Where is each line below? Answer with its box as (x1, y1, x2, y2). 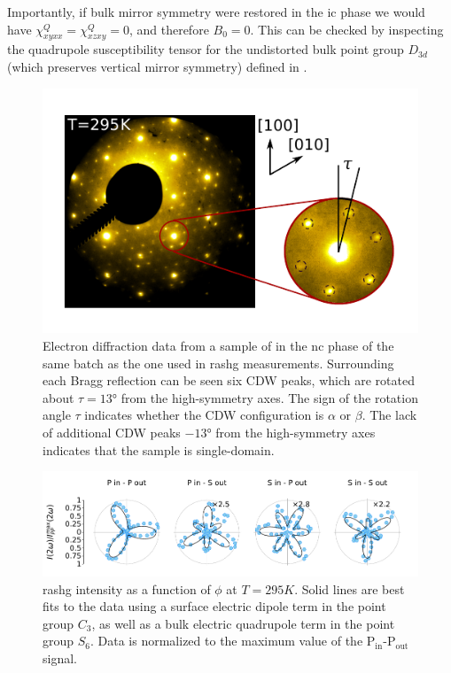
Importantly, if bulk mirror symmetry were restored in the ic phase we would (7, 3, 425, 20)
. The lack (362, 406, 417, 424)
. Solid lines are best (294, 579, 405, 598)
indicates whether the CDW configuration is (84, 406, 324, 424)
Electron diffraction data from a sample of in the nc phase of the (43, 336, 394, 354)
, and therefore (128, 19, 209, 38)
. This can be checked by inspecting (250, 19, 444, 38)
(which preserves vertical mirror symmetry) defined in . (7, 57, 307, 75)
